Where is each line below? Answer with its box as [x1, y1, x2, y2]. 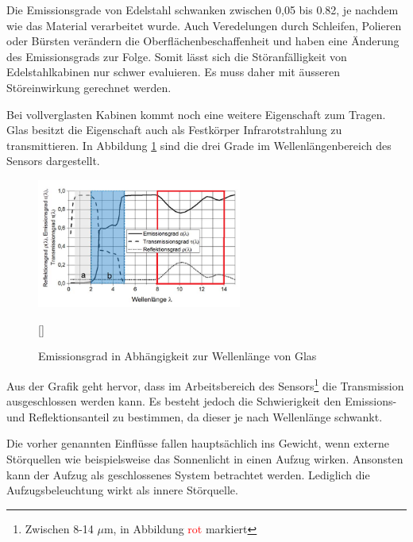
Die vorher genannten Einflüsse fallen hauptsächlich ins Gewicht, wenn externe [6, 435, 389, 452]
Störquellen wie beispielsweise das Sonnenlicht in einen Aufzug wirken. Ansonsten [6, 450, 403, 467]
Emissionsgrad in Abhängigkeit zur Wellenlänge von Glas [38, 348, 317, 364]
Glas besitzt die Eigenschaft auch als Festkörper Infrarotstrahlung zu [6, 121, 342, 138]
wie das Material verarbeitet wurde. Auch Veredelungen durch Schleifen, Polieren [6, 17, 402, 33]
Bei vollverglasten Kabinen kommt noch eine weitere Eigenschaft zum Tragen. [6, 106, 386, 122]
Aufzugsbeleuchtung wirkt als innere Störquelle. [6, 482, 238, 498]
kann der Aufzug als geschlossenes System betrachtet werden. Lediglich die [6, 466, 370, 482]
